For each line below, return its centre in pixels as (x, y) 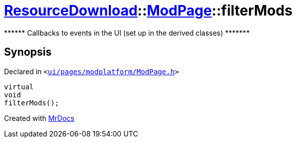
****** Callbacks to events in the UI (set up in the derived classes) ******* (127, 33)
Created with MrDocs (39, 118)
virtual (19, 87)
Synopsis (28, 52)
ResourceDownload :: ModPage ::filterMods (148, 11)
